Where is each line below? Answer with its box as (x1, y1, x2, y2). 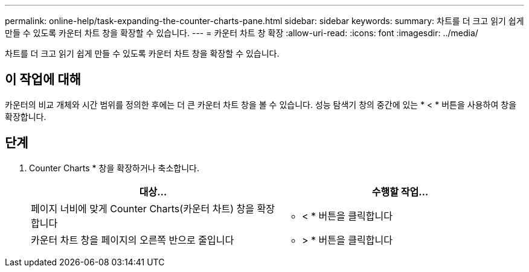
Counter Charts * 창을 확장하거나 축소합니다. (29, 162, 200, 173)
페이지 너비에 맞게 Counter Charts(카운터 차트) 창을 (31, 202, 255, 215)
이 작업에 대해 (5, 72, 81, 87)
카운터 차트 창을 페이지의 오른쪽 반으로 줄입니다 (31, 233, 234, 246)
